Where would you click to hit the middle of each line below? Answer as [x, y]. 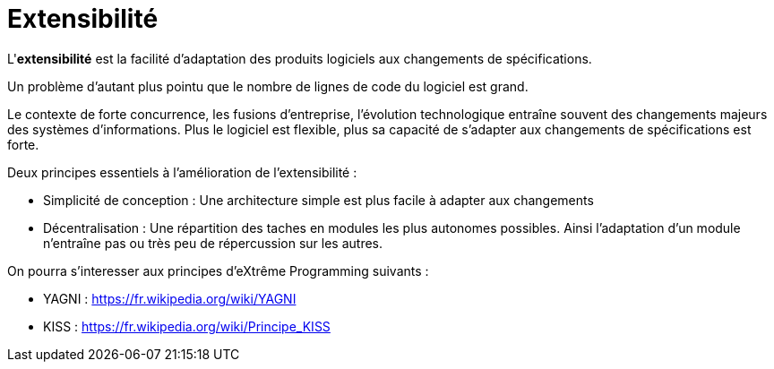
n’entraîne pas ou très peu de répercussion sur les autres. [213, 243]
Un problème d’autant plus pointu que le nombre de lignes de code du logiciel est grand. [268, 86]
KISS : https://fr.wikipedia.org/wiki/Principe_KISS [187, 326]
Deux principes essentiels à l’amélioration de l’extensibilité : [182, 172]
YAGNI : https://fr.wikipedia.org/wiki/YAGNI [170, 298]
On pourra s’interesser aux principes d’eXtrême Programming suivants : [218, 270]
